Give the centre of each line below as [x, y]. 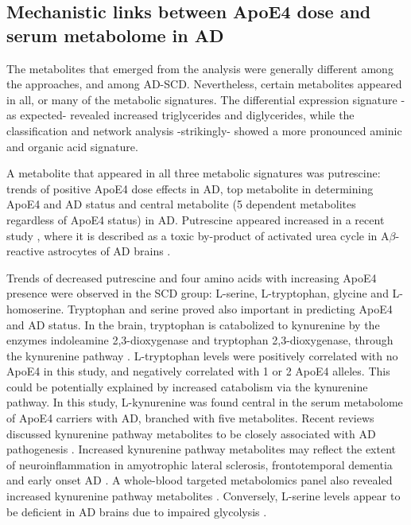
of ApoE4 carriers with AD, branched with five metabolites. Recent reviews [190, 418]
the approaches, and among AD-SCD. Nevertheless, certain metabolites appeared [204, 84]
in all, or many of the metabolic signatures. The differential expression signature [202, 99]
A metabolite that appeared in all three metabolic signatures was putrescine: [194, 173]
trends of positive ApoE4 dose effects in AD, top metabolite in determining [190, 188]
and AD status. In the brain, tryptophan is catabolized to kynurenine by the [193, 324]
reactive [25, 251]
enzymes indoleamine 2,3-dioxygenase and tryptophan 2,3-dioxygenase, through [200, 340]
